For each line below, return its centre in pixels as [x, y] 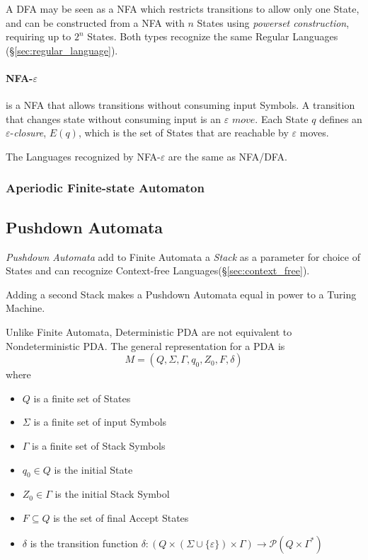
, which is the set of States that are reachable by [183, 133]
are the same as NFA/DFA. [228, 156]
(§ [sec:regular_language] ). [62, 50]
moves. [314, 133]
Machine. [25, 308]
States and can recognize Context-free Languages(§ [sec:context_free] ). [158, 270]
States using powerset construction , [273, 22]
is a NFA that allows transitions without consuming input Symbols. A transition [180, 105]
